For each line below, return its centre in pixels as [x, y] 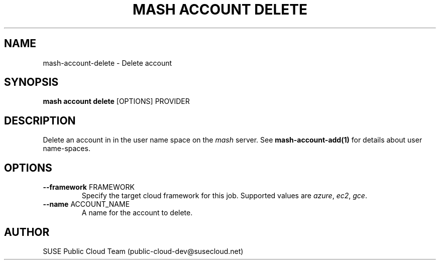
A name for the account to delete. [137, 213]
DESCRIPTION [40, 120]
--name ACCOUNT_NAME [86, 204]
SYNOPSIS [31, 82]
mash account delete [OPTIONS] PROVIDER [116, 101]
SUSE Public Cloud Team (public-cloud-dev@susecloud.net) [143, 251]
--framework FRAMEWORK [89, 187]
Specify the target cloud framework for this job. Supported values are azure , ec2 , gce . [224, 196]
